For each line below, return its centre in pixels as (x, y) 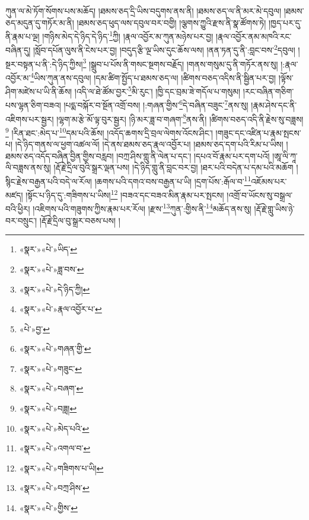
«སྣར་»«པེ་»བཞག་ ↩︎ (51, 388)
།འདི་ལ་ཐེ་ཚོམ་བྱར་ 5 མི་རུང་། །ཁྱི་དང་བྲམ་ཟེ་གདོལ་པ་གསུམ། (157, 90)
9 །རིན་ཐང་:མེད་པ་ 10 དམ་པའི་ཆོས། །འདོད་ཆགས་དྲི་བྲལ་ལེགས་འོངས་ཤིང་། (109, 131)
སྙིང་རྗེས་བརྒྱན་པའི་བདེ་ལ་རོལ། (49, 181)
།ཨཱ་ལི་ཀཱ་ (285, 155)
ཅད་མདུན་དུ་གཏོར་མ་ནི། (40, 22)
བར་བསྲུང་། (21, 220)
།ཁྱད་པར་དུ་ (285, 22)
